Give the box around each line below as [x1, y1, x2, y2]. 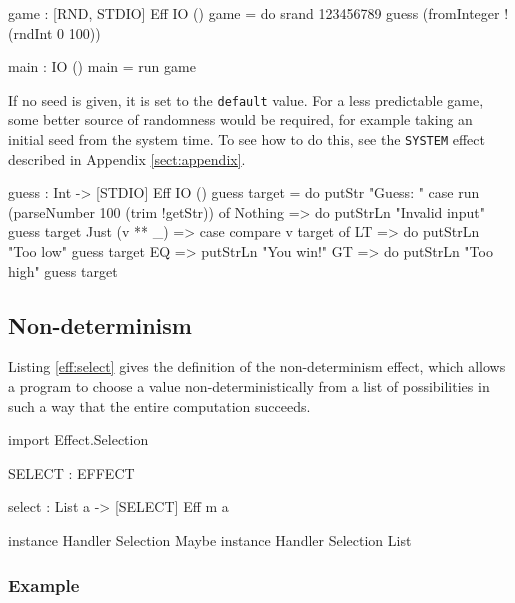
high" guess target [8, 260, 118, 281]
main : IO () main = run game [8, 56, 196, 77]
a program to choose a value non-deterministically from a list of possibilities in [8, 376, 490, 397]
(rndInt [8, 22, 53, 43]
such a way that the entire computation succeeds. [8, 395, 311, 416]
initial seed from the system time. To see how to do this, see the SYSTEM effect [8, 129, 485, 150]
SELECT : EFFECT [8, 462, 135, 483]
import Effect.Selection [8, 429, 149, 450]
